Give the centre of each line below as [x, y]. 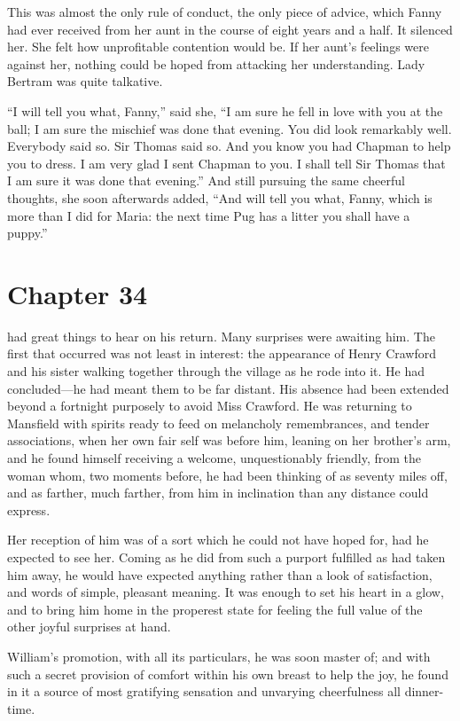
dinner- [424, 691]
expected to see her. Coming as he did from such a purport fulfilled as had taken [226, 556]
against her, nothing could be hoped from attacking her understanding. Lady [216, 63]
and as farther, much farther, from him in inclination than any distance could [218, 493]
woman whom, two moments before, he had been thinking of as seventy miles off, [227, 475]
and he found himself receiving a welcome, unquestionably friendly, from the [214, 458]
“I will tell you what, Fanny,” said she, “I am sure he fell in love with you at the [225, 110]
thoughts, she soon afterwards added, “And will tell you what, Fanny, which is [220, 197]
